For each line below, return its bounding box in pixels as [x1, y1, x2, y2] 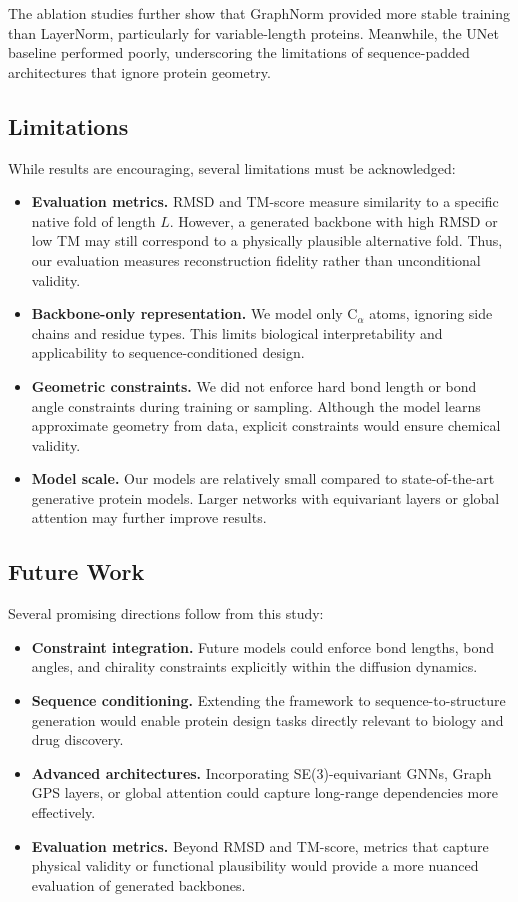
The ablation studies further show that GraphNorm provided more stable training [8, 3, 511, 23]
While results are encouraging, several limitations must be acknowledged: [8, 157, 456, 178]
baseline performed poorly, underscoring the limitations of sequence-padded [8, 42, 470, 63]
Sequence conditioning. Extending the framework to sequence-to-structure [31, 690, 506, 711]
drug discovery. [31, 729, 124, 750]
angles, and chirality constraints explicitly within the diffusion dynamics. [31, 656, 478, 677]
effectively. [31, 802, 96, 823]
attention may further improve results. [31, 507, 267, 528]
